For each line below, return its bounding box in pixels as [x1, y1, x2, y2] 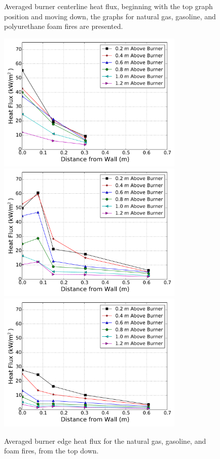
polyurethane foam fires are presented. [4, 21, 123, 31]
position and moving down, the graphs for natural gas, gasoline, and [4, 11, 216, 21]
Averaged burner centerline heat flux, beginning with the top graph [4, 1, 213, 11]
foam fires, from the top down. [4, 445, 99, 456]
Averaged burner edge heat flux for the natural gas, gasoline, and [4, 435, 206, 446]
